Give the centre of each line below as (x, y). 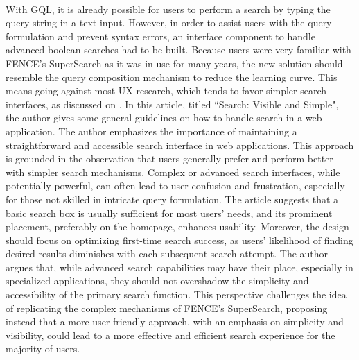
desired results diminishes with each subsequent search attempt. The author (167, 254)
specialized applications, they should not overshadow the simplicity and (157, 281)
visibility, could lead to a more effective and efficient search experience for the (170, 335)
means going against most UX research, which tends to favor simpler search (166, 91)
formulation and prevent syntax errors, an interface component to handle (160, 36)
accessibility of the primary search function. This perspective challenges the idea (176, 294)
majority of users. (43, 349)
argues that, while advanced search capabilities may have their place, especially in (179, 267)
